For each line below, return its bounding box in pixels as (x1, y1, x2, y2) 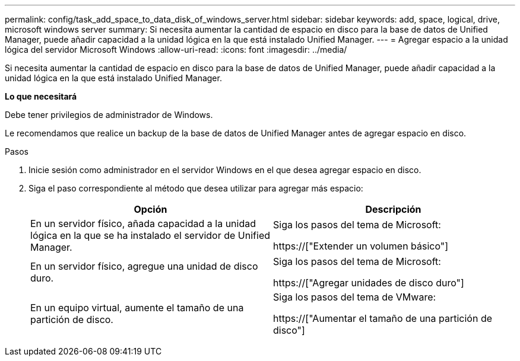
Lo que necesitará (5, 91, 77, 101)
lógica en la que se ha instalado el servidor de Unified (30, 229, 271, 241)
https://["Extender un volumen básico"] (273, 240, 449, 252)
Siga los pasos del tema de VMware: (273, 291, 436, 303)
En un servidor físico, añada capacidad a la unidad (30, 218, 256, 229)
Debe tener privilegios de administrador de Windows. (5, 110, 213, 120)
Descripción (365, 203, 421, 215)
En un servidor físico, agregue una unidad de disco (30, 260, 258, 272)
